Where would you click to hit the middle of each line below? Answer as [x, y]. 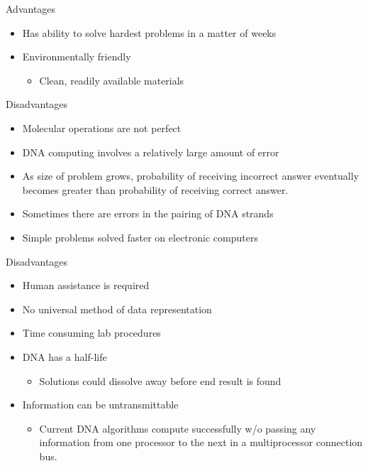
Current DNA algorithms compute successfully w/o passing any [178, 428]
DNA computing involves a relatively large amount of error [151, 152]
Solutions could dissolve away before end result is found [160, 380]
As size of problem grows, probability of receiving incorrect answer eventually [191, 176]
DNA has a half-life [65, 356]
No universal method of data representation [117, 309]
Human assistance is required [86, 285]
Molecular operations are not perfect [102, 128]
